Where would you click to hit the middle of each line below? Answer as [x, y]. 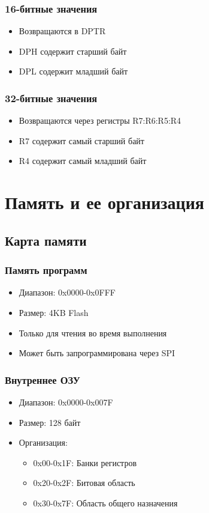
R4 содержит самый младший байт [83, 161]
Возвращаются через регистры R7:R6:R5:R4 [100, 120]
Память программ [46, 270]
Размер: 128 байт [50, 422]
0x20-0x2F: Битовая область [84, 483]
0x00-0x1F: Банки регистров [85, 462]
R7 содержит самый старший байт [81, 140]
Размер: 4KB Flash [54, 312]
